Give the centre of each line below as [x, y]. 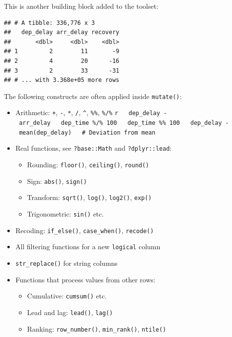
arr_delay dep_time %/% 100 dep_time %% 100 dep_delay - [124, 123]
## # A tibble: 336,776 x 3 [50, 23]
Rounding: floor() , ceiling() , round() [88, 165]
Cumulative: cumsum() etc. [67, 296]
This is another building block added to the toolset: [81, 6]
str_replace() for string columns [66, 263]
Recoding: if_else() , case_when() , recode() [84, 230]
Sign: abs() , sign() [57, 181]
